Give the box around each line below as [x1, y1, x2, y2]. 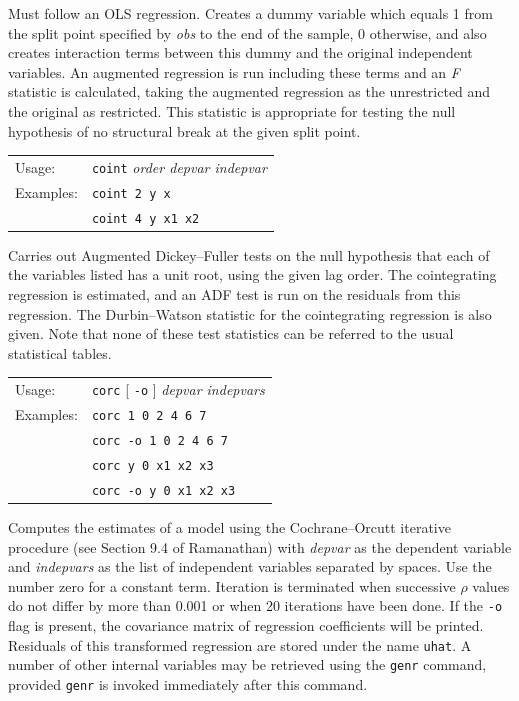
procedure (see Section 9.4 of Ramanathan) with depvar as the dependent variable [8, 536, 512, 557]
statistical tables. [8, 342, 112, 363]
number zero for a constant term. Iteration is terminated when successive [8, 575, 456, 596]
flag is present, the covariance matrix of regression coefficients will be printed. [8, 615, 484, 635]
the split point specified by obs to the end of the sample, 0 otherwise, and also [8, 22, 487, 43]
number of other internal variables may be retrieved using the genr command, [8, 654, 487, 675]
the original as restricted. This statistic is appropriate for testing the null [8, 100, 456, 121]
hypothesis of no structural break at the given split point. [8, 120, 361, 141]
